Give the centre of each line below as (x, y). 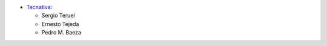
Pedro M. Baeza (61, 33)
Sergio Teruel (58, 16)
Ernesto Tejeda (60, 24)
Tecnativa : (39, 7)
